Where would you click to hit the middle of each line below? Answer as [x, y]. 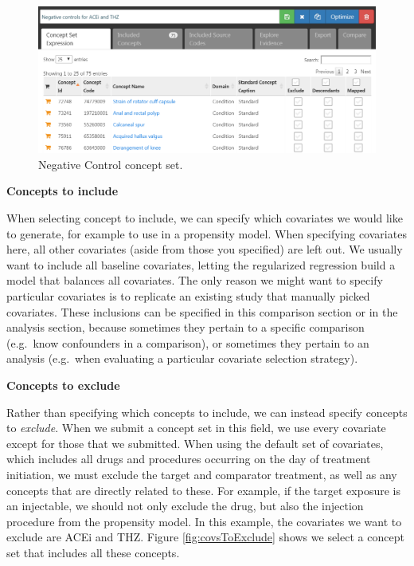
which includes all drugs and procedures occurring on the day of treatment [189, 459]
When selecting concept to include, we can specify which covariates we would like [205, 218]
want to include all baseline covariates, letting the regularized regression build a [201, 264]
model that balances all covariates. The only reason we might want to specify [195, 280]
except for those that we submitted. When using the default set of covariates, [195, 443]
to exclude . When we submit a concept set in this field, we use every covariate [196, 428]
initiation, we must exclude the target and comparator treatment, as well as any [202, 474]
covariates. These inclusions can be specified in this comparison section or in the [202, 311]
